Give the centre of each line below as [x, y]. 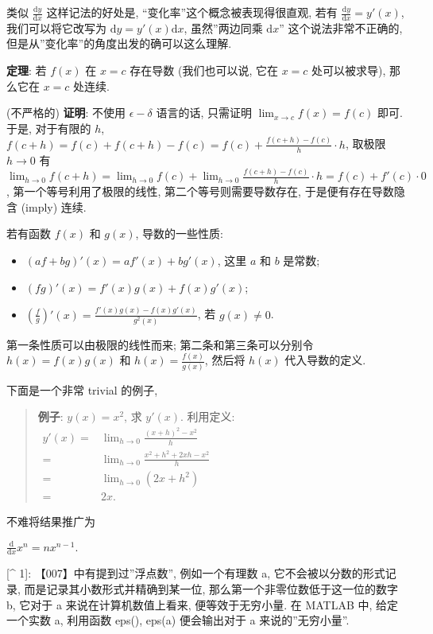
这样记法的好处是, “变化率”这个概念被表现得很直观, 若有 [192, 12]
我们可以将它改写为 [56, 27]
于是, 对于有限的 [49, 128]
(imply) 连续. [54, 206]
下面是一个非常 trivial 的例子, [82, 389]
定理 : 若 [27, 70]
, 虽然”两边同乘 [223, 27]
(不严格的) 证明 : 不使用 [66, 113]
